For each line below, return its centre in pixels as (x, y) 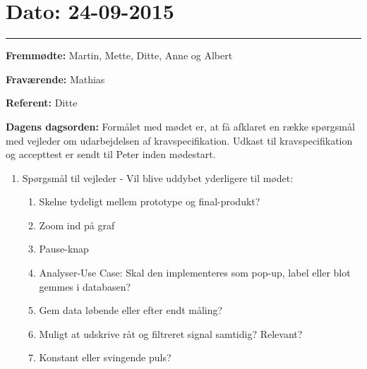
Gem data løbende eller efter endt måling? (131, 310)
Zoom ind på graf (77, 225)
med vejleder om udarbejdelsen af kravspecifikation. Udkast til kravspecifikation (179, 140)
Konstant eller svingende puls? (105, 357)
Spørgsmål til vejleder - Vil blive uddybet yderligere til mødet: (158, 177)
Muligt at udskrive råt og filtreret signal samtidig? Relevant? (171, 333)
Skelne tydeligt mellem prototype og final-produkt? (150, 201)
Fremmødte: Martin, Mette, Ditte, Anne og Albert (119, 55)
